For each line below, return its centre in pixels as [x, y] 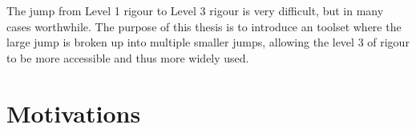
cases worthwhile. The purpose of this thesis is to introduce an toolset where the [204, 26]
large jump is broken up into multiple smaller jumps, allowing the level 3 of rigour [208, 42]
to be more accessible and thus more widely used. [128, 57]
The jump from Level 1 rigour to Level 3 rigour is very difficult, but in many [195, 10]
